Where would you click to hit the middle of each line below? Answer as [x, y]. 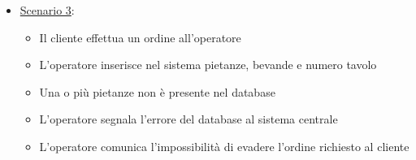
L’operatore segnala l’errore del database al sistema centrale [188, 119]
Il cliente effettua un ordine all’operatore [140, 37]
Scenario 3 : [47, 10]
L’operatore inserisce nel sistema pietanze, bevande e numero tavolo [208, 65]
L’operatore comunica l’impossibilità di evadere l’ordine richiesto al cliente [224, 146]
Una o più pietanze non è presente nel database [157, 91]
